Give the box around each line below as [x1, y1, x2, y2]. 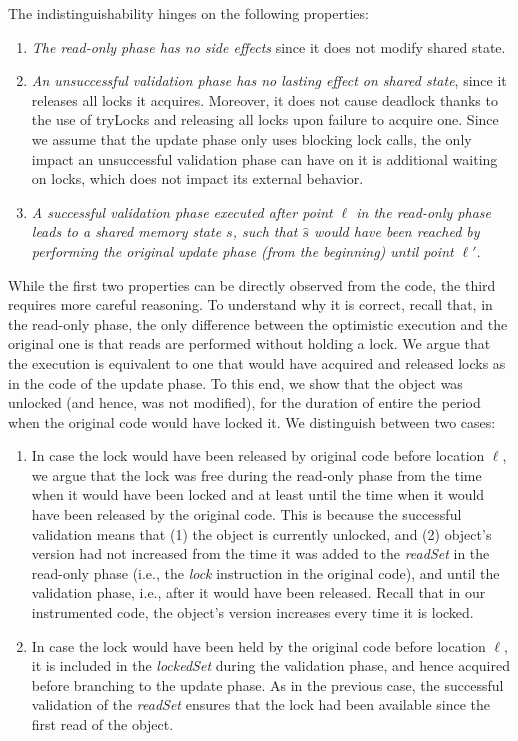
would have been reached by [314, 221, 480, 242]
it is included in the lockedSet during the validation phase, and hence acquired [31, 655, 510, 676]
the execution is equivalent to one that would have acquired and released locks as [8, 352, 506, 373]
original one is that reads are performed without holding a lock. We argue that [8, 333, 491, 354]
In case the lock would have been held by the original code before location [31, 635, 486, 656]
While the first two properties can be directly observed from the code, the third [8, 274, 496, 295]
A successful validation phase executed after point [31, 201, 333, 222]
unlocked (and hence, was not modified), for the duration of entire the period [8, 392, 481, 413]
